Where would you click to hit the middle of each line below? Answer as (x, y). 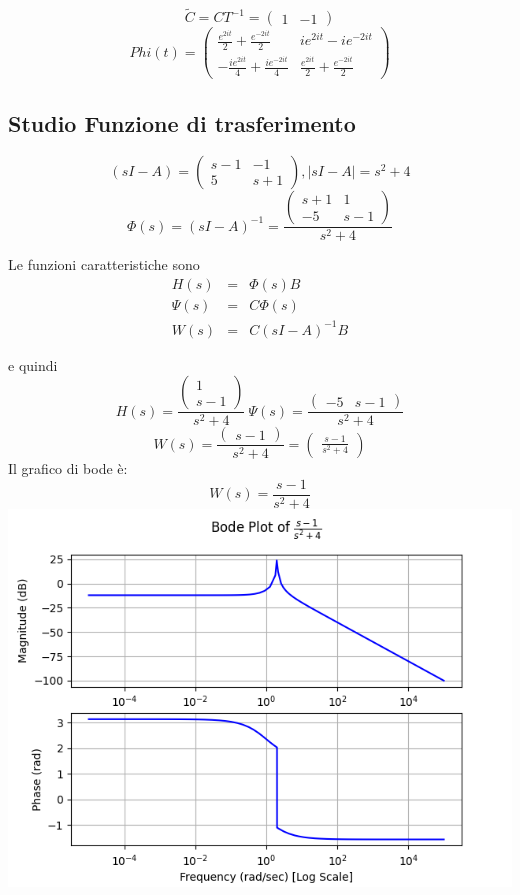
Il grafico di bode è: (68, 468)
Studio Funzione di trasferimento (182, 122)
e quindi (33, 364)
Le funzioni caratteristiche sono (104, 264)
